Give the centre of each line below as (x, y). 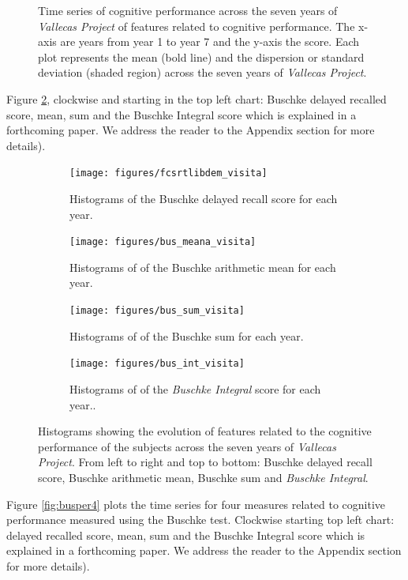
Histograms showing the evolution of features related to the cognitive (205, 431)
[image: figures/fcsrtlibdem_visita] (168, 173)
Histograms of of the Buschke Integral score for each (195, 388)
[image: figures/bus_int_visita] (157, 364)
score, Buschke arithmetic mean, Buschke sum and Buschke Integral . (203, 477)
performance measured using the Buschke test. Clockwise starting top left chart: (200, 520)
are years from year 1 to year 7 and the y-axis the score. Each (210, 41)
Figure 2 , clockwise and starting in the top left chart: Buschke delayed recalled (197, 98)
